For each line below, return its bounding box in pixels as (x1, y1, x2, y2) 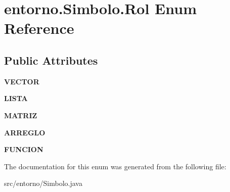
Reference (4, 18, 74, 38)
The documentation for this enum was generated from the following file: (4, 161, 226, 171)
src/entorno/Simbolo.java (4, 178, 82, 188)
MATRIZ (4, 110, 37, 120)
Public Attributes (4, 52, 98, 68)
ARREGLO (4, 127, 45, 137)
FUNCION (4, 144, 43, 155)
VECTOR (4, 76, 39, 86)
